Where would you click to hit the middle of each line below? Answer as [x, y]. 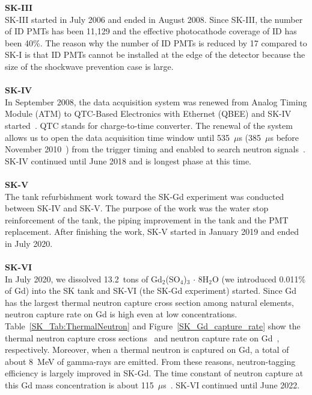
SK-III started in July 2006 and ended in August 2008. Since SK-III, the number [154, 19]
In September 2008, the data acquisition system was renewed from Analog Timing [156, 101]
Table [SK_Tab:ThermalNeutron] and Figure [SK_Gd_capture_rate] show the [153, 326]
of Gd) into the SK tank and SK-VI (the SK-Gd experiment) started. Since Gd [151, 291]
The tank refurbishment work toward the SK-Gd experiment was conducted [145, 196]
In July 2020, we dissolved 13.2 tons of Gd [84, 278]
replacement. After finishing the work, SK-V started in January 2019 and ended [152, 232]
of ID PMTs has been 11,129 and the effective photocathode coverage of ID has [151, 31]
